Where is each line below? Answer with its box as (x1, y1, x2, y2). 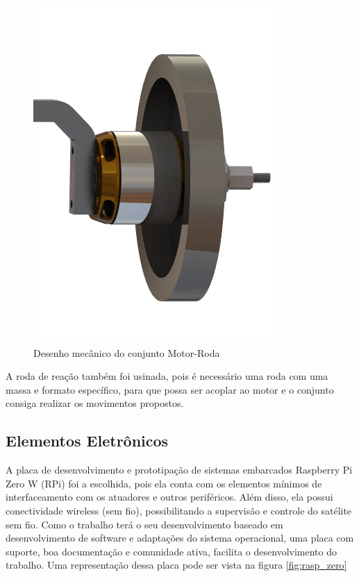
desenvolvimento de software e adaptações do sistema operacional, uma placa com (6, 530, 354, 545)
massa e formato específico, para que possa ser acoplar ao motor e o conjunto (6, 382, 334, 396)
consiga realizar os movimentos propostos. (6, 396, 184, 410)
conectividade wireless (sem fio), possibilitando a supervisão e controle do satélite (6, 503, 352, 517)
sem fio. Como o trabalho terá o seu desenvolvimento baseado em (6, 517, 283, 531)
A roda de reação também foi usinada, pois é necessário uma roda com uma (6, 369, 328, 383)
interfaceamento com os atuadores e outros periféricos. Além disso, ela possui (6, 490, 333, 504)
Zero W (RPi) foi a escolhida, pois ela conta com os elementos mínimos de (6, 476, 322, 490)
